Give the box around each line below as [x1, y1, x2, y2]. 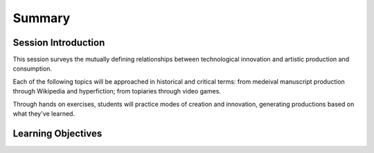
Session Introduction [12, 37, 105, 48]
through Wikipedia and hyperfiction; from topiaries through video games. [12, 87, 222, 96]
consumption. [12, 64, 52, 73]
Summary [12, 10, 71, 26]
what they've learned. [12, 109, 75, 118]
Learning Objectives [12, 127, 103, 139]
